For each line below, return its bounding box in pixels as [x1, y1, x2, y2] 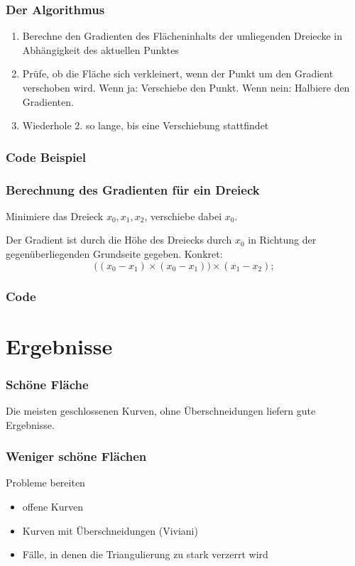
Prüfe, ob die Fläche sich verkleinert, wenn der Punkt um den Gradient [22, 66, 334, 81]
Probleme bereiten [6, 475, 85, 490]
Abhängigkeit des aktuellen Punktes [22, 42, 179, 57]
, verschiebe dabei [144, 208, 222, 223]
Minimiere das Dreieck [6, 208, 104, 223]
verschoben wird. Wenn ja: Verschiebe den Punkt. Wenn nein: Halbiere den [22, 80, 350, 94]
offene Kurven [22, 499, 84, 514]
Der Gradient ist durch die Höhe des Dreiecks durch [6, 232, 232, 247]
